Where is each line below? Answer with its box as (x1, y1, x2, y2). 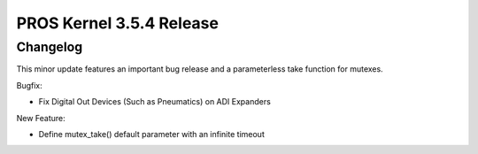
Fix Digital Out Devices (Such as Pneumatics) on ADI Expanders (38, 96, 272, 107)
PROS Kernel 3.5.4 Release (16, 13, 219, 33)
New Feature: (16, 112, 66, 123)
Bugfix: (16, 80, 43, 90)
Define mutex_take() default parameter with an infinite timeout (38, 128, 265, 139)
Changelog (16, 39, 83, 55)
